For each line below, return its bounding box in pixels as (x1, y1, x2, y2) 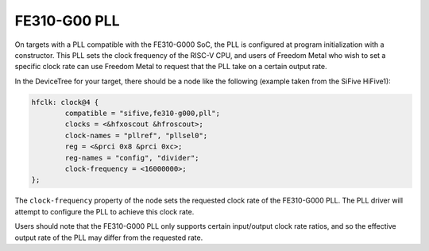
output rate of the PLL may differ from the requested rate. (14, 233, 203, 242)
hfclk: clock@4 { (31, 98, 99, 106)
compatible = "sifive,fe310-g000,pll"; (64, 109, 220, 118)
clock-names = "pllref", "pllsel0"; (64, 131, 208, 140)
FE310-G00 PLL (14, 12, 120, 29)
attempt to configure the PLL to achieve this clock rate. (14, 207, 195, 216)
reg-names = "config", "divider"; (64, 153, 199, 162)
